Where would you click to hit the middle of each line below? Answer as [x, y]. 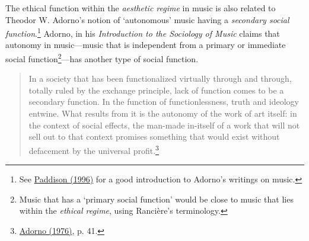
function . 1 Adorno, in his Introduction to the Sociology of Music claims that [143, 32]
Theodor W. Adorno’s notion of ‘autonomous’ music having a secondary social [147, 19]
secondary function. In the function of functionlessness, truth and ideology [164, 102]
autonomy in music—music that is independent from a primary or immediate [146, 45]
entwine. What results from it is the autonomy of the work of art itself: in [163, 113]
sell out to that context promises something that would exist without [154, 136]
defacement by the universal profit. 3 [94, 149]
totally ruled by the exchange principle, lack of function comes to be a [156, 90]
